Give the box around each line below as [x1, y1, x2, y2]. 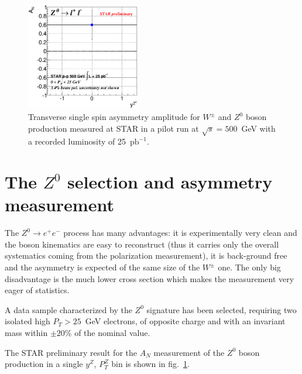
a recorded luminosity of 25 [28, 135, 126, 147]
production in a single [5, 358, 83, 370]
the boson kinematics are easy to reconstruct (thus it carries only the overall [5, 238, 279, 250]
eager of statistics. [5, 284, 70, 296]
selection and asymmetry [67, 170, 273, 194]
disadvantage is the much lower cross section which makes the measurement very [5, 272, 294, 284]
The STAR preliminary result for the [5, 346, 138, 358]
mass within [5, 327, 48, 339]
